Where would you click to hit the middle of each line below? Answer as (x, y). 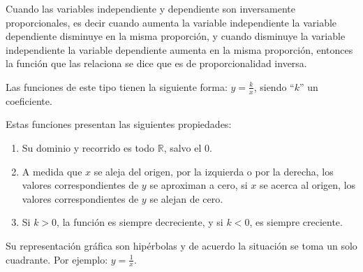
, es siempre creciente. (296, 222)
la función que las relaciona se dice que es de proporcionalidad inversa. (156, 63)
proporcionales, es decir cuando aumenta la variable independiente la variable (171, 22)
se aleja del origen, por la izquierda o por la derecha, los (214, 171)
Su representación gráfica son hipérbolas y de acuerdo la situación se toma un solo (181, 245)
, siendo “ (274, 86)
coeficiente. (29, 100)
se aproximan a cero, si (199, 185)
